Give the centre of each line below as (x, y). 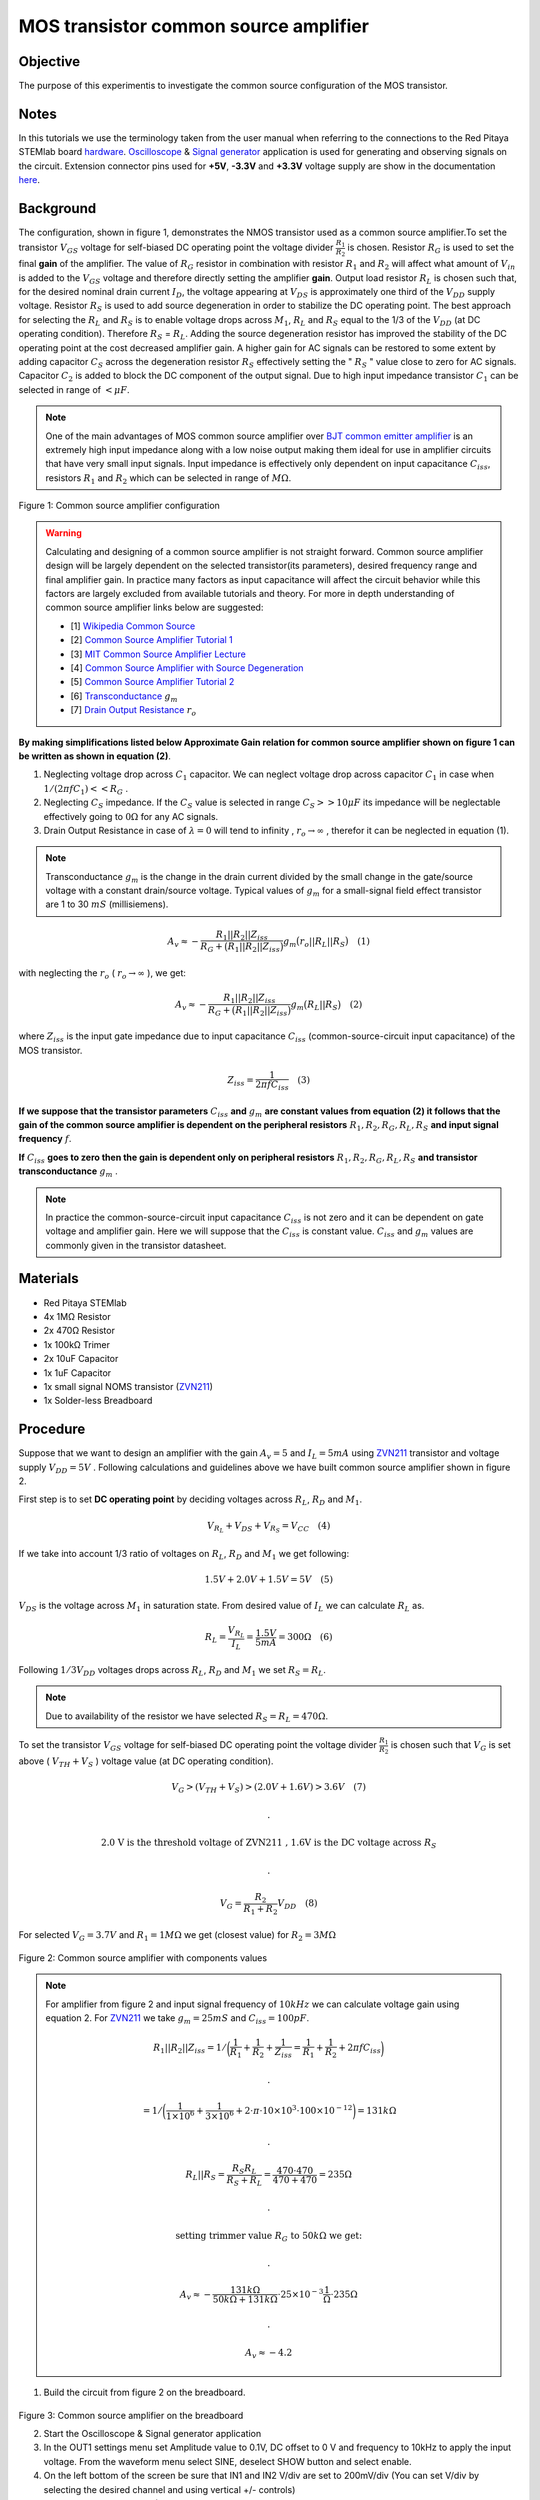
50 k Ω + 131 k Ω (245, 2299)
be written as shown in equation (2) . (95, 756)
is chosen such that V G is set (450, 1746)
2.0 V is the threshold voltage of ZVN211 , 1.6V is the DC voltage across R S (268, 1843)
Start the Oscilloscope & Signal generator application (152, 2434)
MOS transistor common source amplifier (194, 26)
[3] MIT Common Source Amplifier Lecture (158, 654)
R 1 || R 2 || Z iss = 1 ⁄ (189, 2049)
